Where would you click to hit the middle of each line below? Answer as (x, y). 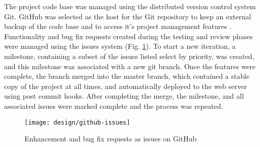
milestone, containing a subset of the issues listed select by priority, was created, (129, 56)
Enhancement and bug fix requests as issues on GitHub (111, 139)
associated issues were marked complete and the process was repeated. (114, 106)
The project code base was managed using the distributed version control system (130, 6)
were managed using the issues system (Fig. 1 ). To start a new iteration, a (120, 46)
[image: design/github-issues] (77, 122)
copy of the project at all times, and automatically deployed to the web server (126, 86)
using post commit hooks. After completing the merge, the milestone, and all (124, 96)
